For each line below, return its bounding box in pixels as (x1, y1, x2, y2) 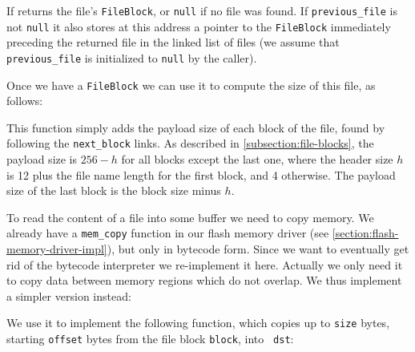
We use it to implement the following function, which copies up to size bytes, (6, 314, 390, 331)
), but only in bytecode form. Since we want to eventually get (107, 241, 409, 257)
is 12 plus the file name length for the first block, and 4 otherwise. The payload (6, 166, 396, 183)
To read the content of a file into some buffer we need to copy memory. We (6, 208, 374, 225)
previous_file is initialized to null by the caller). (6, 49, 257, 66)
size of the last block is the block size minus (6, 182, 221, 199)
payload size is (6, 151, 78, 168)
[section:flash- (332, 225, 399, 241)
